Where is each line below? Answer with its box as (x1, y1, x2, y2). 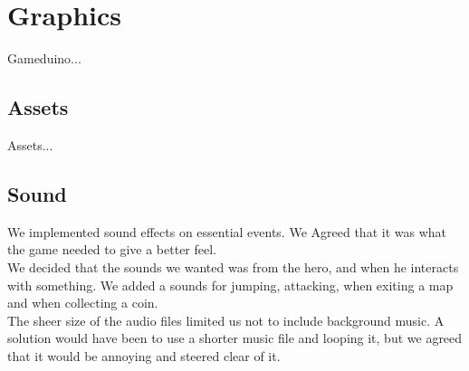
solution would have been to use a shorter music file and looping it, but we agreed (7, 328, 463, 347)
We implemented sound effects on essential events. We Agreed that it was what (7, 222, 446, 241)
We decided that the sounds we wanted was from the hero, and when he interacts (7, 257, 459, 276)
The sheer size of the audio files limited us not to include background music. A (7, 310, 445, 329)
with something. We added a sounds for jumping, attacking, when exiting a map (7, 275, 454, 294)
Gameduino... (7, 49, 81, 68)
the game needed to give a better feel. (7, 240, 216, 259)
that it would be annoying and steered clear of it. (7, 346, 281, 365)
